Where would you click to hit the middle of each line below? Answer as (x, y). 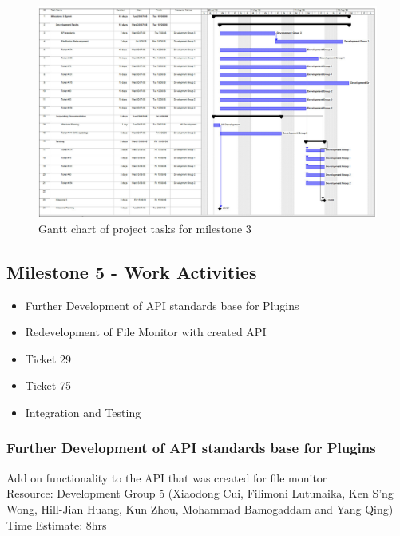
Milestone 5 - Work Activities (132, 271)
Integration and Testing (83, 412)
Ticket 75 (48, 385)
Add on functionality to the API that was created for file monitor (167, 477)
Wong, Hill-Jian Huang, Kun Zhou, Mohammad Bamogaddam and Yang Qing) (200, 508)
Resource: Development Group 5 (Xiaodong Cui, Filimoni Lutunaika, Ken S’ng (200, 493)
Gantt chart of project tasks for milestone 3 (145, 228)
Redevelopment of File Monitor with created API (146, 332)
